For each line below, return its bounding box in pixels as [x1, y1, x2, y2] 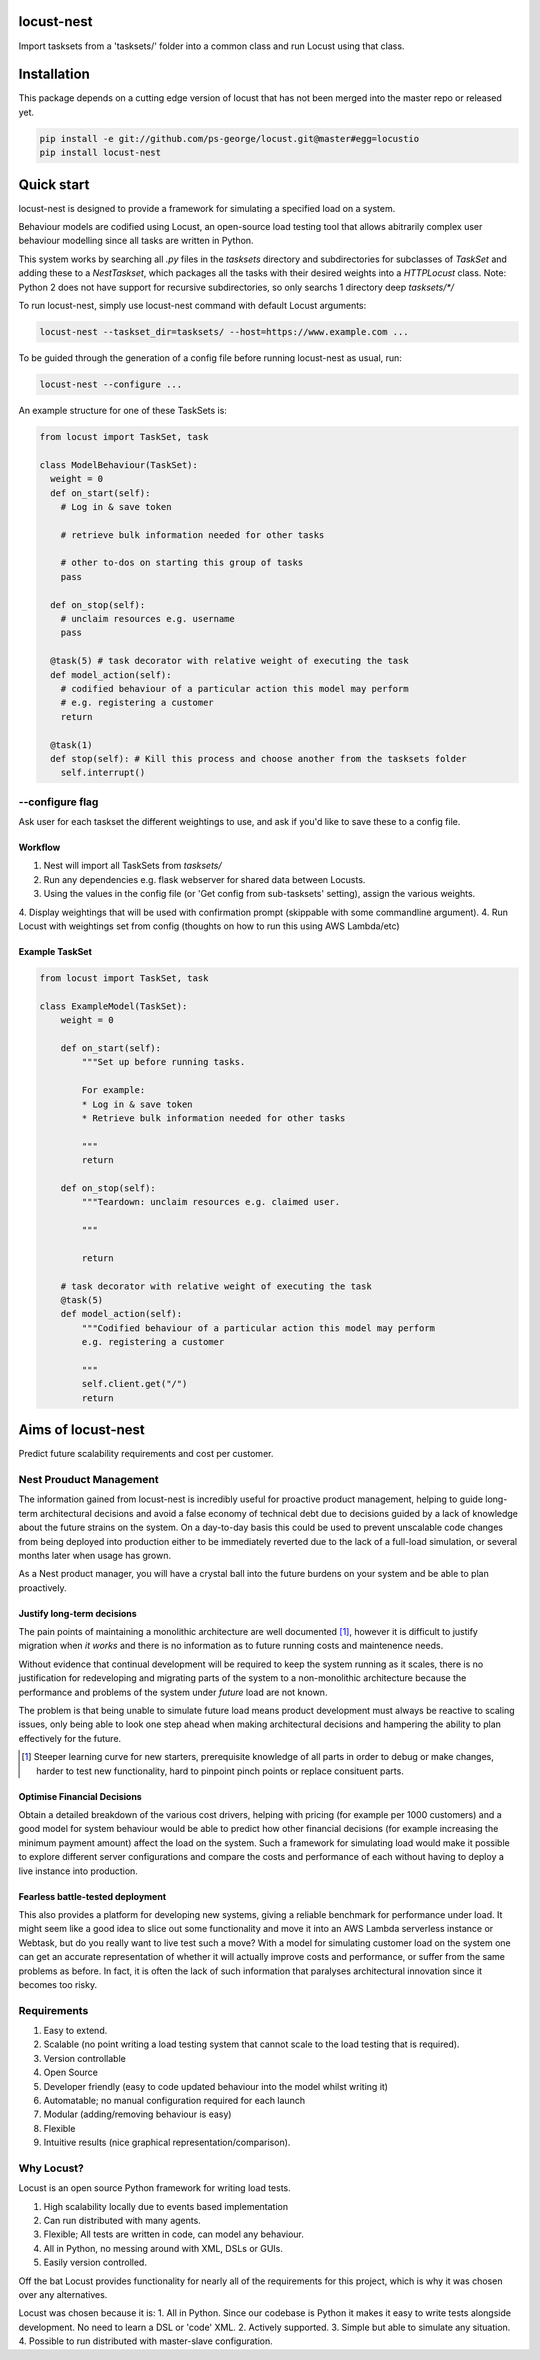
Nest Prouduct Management [18, 1472, 159, 1486]
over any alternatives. [18, 2289, 108, 2301]
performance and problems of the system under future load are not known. [18, 1686, 328, 1698]
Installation [18, 66, 90, 83]
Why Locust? [18, 2161, 85, 2175]
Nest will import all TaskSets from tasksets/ [43, 860, 222, 872]
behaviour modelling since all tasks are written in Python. [18, 235, 254, 247]
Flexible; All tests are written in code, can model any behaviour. [43, 2228, 305, 2240]
